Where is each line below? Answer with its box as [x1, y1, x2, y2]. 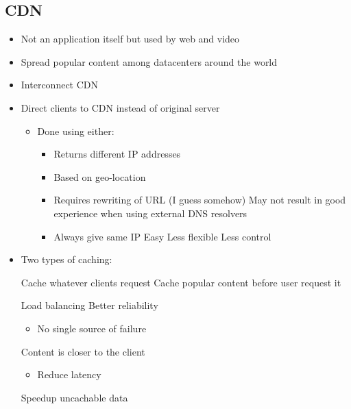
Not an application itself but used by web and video [21, 32, 240, 46]
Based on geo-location [53, 169, 146, 184]
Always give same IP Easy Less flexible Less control [53, 229, 271, 243]
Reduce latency [37, 367, 101, 382]
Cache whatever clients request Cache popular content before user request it [21, 275, 341, 289]
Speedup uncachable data [21, 390, 128, 404]
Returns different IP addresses [53, 147, 181, 161]
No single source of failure [37, 321, 147, 335]
